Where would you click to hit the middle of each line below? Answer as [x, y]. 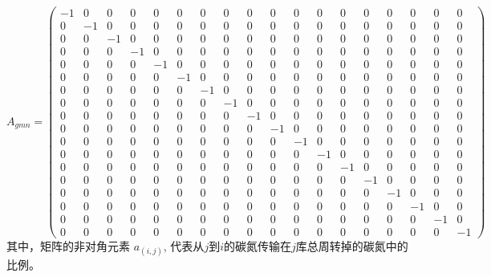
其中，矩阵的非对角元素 [68, 245]
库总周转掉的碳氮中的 [352, 245]
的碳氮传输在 [258, 245]
